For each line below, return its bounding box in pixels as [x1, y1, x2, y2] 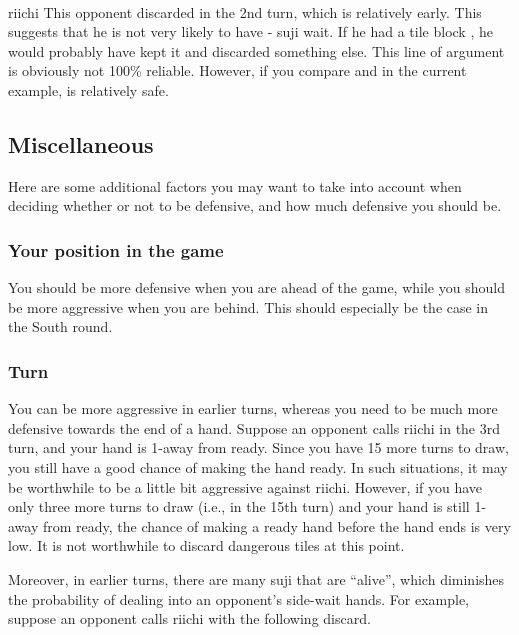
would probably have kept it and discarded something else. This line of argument [8, 40, 505, 61]
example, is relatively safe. [8, 79, 169, 100]
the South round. [8, 316, 113, 337]
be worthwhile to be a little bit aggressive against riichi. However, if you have [8, 476, 483, 497]
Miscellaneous [8, 128, 154, 159]
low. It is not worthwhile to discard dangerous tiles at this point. [8, 535, 405, 556]
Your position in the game [8, 237, 224, 262]
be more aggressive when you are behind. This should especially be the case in [8, 296, 489, 317]
